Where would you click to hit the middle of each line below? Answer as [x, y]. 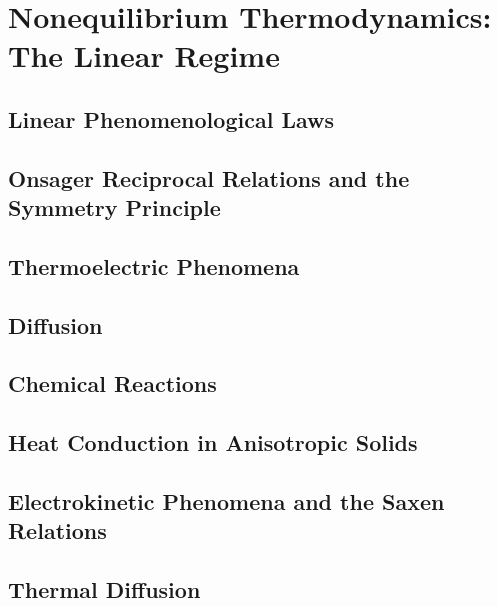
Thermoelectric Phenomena [154, 265]
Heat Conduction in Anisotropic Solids [213, 442]
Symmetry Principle [114, 207]
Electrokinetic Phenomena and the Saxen [226, 501]
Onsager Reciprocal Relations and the [209, 177]
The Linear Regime [144, 55]
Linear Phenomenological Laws [171, 118]
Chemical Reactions [112, 383]
